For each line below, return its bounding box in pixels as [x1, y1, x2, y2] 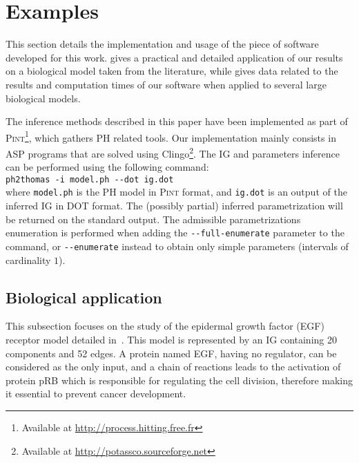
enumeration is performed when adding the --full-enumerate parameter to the [6, 225, 345, 240]
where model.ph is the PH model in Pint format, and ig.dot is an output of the [6, 185, 347, 199]
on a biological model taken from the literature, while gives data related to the [6, 64, 338, 78]
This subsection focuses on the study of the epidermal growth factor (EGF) [6, 319, 324, 333]
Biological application [6, 286, 162, 308]
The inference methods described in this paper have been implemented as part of [6, 114, 348, 129]
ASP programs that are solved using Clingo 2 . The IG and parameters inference [6, 144, 340, 160]
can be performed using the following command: [6, 160, 209, 174]
